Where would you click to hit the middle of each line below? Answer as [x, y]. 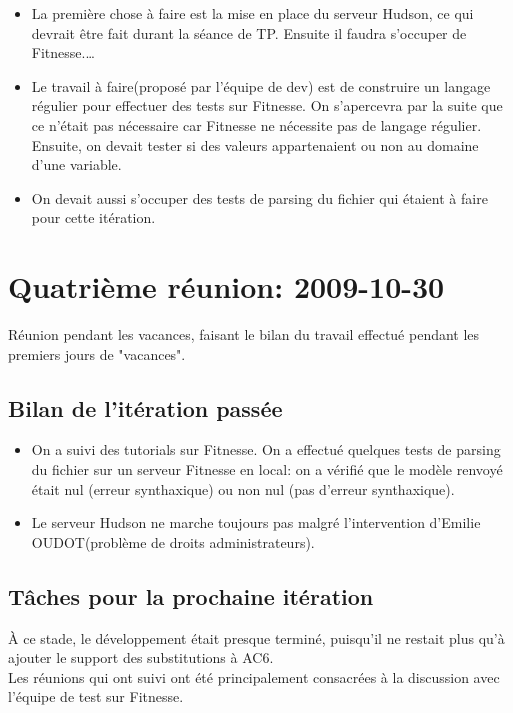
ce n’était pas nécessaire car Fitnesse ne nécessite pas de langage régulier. [256, 124]
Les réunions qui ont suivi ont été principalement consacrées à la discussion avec [254, 676]
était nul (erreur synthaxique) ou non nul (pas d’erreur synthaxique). [243, 488]
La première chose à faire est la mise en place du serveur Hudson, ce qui [252, 13]
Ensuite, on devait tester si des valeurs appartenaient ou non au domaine [255, 144]
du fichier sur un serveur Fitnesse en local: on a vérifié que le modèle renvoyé [267, 469]
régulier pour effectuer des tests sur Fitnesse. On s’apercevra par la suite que [267, 105]
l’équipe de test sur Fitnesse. [96, 696]
